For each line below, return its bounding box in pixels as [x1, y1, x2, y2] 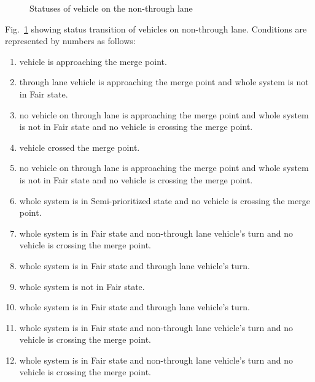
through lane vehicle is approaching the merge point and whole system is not [19, 75, 309, 88]
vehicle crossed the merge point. [19, 140, 140, 153]
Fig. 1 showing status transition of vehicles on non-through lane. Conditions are [5, 22, 307, 35]
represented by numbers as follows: [5, 34, 136, 47]
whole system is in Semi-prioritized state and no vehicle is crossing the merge [19, 194, 310, 207]
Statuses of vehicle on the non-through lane [29, 2, 193, 14]
